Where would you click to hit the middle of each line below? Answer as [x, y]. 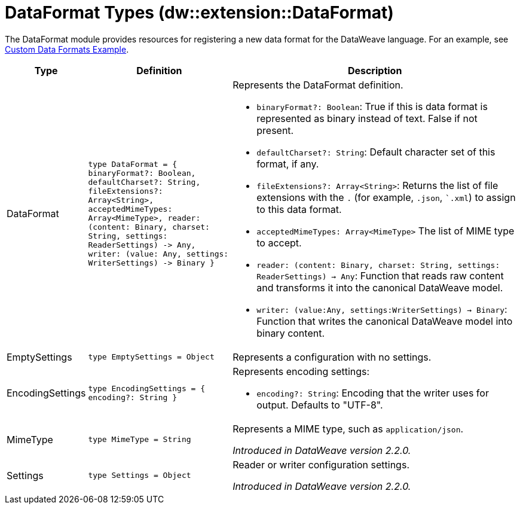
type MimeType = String [140, 440]
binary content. [291, 333]
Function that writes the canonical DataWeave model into [385, 321]
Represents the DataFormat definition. [318, 85]
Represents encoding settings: [301, 371]
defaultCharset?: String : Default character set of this [376, 152]
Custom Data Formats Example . [67, 49]
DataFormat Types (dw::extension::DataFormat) [199, 13]
